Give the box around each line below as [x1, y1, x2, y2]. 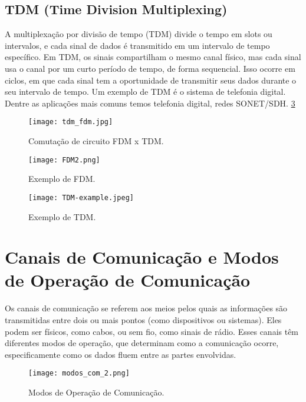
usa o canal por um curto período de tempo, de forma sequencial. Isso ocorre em [5, 62, 295, 74]
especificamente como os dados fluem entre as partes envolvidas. [5, 348, 236, 360]
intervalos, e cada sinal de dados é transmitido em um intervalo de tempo [5, 39, 270, 51]
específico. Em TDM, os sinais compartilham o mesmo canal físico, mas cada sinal [5, 51, 301, 63]
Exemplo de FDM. [28, 172, 96, 185]
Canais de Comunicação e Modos [5, 245, 279, 269]
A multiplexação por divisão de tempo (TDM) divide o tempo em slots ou [5, 28, 272, 40]
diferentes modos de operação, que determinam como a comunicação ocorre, [5, 337, 279, 349]
